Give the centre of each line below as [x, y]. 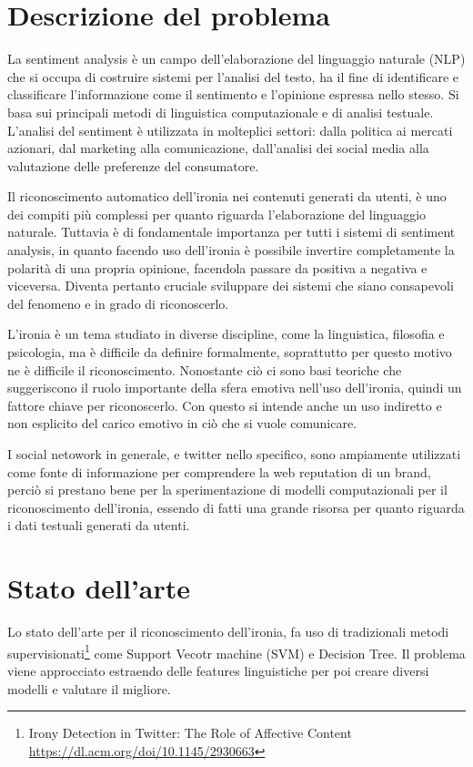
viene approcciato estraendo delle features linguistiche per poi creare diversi [218, 670]
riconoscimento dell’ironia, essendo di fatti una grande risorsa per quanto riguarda [236, 507]
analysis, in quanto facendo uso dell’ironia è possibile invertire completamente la [231, 250]
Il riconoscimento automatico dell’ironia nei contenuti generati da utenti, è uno [227, 196]
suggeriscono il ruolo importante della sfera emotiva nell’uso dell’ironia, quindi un [235, 388]
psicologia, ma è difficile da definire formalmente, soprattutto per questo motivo [230, 352]
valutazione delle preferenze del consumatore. [133, 165]
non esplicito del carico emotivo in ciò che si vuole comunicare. [182, 423]
